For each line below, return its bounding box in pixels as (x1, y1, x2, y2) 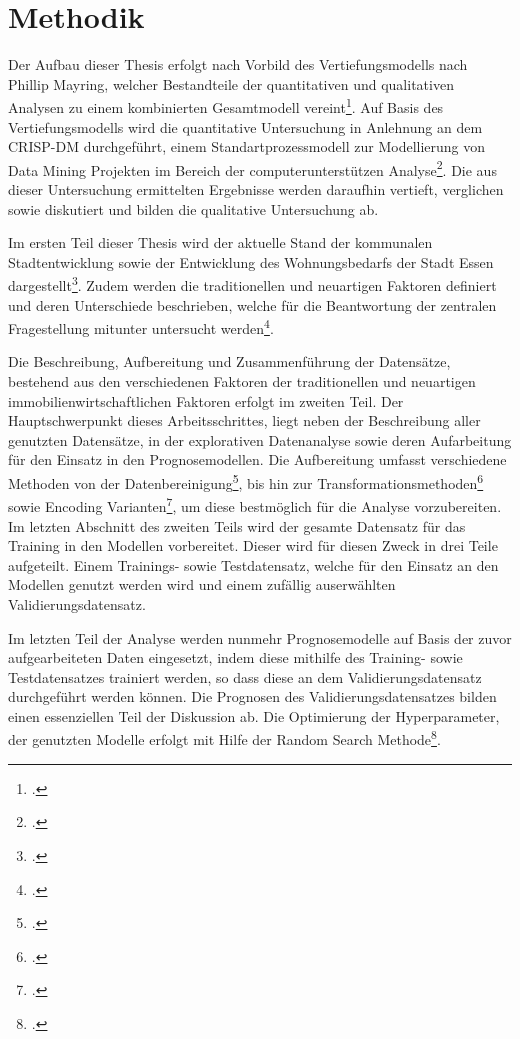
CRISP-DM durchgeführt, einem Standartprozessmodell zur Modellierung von (8, 136, 486, 157)
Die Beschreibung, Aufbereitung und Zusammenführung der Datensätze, (8, 351, 451, 372)
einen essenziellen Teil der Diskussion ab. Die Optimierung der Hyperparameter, (8, 705, 500, 726)
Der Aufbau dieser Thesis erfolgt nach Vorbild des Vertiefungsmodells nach (8, 54, 468, 75)
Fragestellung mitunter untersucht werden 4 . (8, 315, 274, 338)
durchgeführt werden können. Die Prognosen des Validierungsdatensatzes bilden (8, 686, 497, 707)
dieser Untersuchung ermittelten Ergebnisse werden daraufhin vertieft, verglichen (8, 179, 504, 199)
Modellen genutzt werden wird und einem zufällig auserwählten (8, 574, 396, 595)
